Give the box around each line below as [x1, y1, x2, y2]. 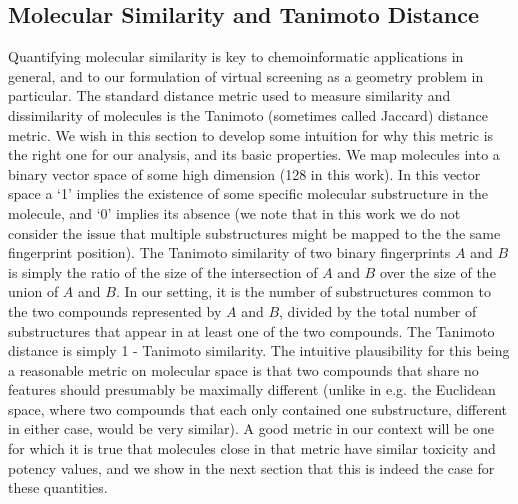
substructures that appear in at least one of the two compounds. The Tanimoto [8, 320, 495, 341]
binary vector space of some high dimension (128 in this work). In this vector [8, 163, 481, 184]
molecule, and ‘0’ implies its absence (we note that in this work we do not [8, 202, 461, 223]
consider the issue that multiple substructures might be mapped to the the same [8, 222, 501, 243]
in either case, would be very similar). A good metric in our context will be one [8, 418, 495, 439]
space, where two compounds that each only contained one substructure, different [8, 398, 507, 419]
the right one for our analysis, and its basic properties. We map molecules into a [8, 144, 500, 165]
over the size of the [379, 261, 496, 282]
